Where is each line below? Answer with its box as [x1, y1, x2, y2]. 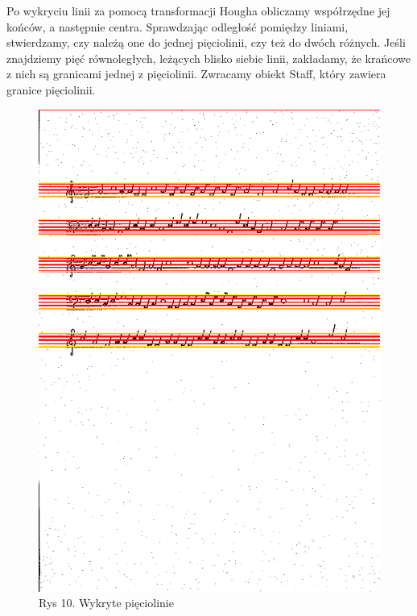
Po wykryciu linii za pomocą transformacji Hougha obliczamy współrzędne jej [6, 2, 390, 19]
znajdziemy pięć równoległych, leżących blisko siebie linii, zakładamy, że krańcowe [6, 49, 411, 66]
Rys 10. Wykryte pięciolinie [39, 594, 174, 611]
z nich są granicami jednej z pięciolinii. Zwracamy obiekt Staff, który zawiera [6, 65, 386, 82]
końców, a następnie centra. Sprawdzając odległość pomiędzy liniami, [6, 18, 349, 35]
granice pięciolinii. [6, 81, 96, 98]
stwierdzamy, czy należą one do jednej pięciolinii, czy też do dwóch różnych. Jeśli [6, 34, 406, 51]
